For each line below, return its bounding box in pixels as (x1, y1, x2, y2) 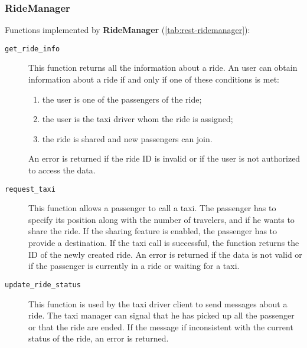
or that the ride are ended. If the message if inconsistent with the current (28, 320, 293, 333)
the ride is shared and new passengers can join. (42, 132, 213, 145)
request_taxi (5, 185, 55, 193)
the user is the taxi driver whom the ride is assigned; (42, 113, 233, 125)
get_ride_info (5, 44, 60, 53)
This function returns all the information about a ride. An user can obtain (28, 61, 298, 74)
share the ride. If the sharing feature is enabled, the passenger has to (28, 225, 277, 237)
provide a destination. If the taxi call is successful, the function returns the (28, 237, 299, 249)
